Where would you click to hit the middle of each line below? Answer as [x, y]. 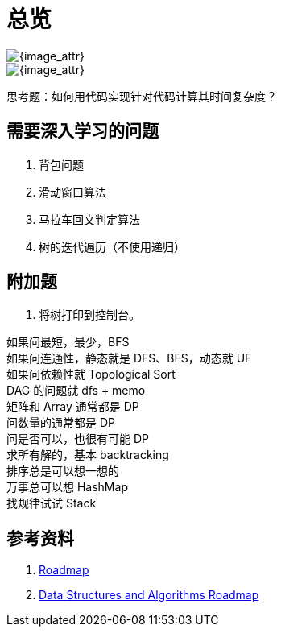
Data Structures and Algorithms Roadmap [149, 595]
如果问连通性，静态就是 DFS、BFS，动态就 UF [129, 358]
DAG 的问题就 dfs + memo [76, 391]
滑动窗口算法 [72, 192]
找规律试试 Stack [52, 503]
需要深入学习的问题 [83, 131]
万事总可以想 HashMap [67, 487]
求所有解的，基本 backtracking [88, 455]
